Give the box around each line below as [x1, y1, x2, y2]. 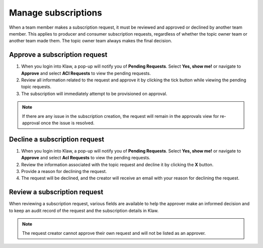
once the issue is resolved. [40, 120, 94, 126]
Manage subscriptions [9, 7, 102, 18]
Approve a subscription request [9, 51, 108, 59]
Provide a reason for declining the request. [21, 169, 107, 174]
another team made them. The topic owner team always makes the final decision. [9, 38, 172, 44]
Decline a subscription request [9, 135, 105, 143]
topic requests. [21, 84, 52, 90]
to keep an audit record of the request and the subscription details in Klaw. [9, 208, 159, 213]
